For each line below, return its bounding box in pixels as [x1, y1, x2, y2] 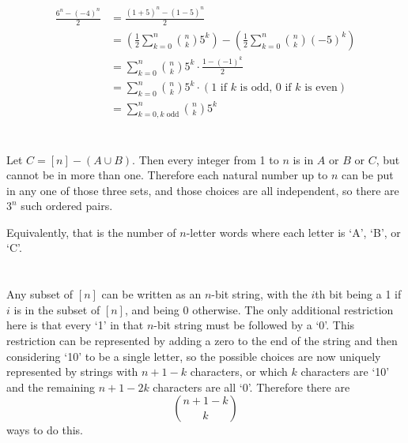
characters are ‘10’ [300, 363, 390, 380]
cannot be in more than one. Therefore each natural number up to [6, 167, 328, 183]
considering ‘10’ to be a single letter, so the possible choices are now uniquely [6, 347, 381, 364]
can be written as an [101, 286, 202, 302]
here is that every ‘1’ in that [6, 317, 144, 333]
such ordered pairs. [21, 197, 113, 214]
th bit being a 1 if [315, 286, 402, 302]
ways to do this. [6, 422, 83, 438]
